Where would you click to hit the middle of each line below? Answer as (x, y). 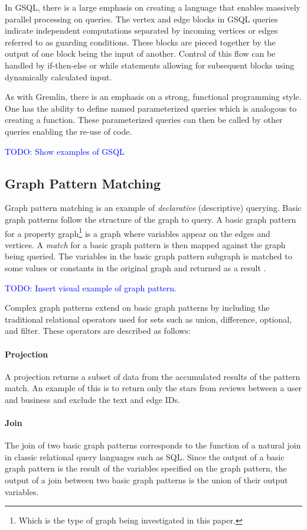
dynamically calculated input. (58, 77)
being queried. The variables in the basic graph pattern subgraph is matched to (148, 256)
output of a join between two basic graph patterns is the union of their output (146, 480)
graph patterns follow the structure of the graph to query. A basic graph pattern (151, 219)
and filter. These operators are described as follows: (98, 331)
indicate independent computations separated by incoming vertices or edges (141, 30)
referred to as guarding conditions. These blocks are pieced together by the (140, 42)
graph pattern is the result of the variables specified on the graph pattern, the (146, 468)
